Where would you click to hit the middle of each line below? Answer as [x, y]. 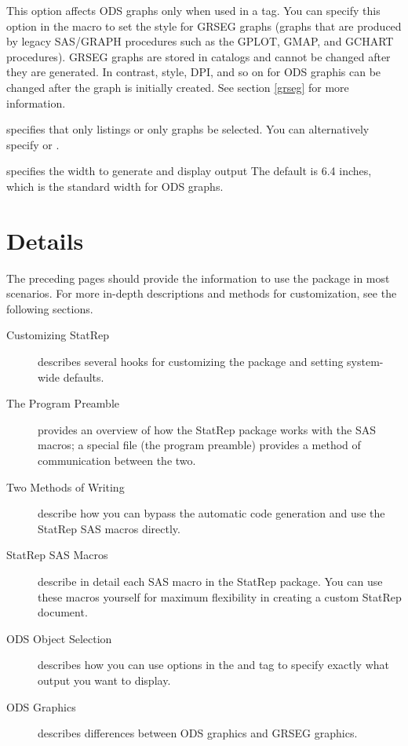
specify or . [33, 144]
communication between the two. [117, 460]
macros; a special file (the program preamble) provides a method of [199, 445]
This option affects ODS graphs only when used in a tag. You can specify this [193, 10]
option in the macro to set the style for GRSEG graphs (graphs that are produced [204, 26]
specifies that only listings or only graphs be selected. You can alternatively [188, 129]
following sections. [50, 308]
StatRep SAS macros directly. [109, 528]
